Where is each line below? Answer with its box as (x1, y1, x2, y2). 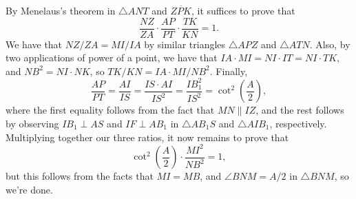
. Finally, (209, 63, 248, 78)
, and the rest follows (255, 103, 344, 117)
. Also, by (309, 36, 350, 51)
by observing (6, 116, 59, 130)
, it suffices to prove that (191, 3, 295, 17)
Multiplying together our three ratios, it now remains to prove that (6, 129, 289, 144)
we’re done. (6, 182, 53, 196)
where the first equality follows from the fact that (6, 103, 215, 117)
